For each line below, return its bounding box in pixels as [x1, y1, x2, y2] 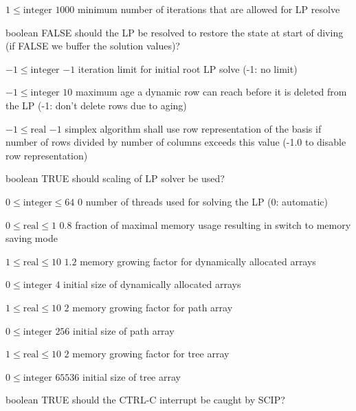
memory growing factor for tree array [72, 346, 230, 361]
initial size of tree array [82, 369, 181, 384]
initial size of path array [73, 323, 175, 337]
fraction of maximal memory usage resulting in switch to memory [75, 217, 351, 232]
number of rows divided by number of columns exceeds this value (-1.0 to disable [5, 135, 346, 149]
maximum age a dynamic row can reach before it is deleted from [75, 85, 347, 99]
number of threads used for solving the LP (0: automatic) [85, 194, 329, 208]
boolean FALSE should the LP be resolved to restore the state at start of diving [5, 25, 344, 39]
